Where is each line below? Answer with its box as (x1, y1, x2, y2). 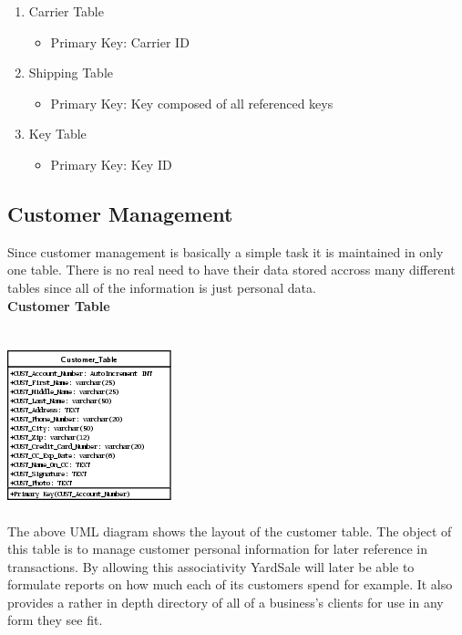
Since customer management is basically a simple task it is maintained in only (7, 242, 444, 261)
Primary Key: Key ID (50, 154, 172, 173)
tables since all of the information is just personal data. (7, 277, 316, 297)
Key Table (28, 124, 87, 143)
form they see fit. (7, 610, 103, 630)
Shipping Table (28, 63, 114, 82)
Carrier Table (28, 2, 104, 20)
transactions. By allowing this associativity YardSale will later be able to (7, 557, 415, 576)
